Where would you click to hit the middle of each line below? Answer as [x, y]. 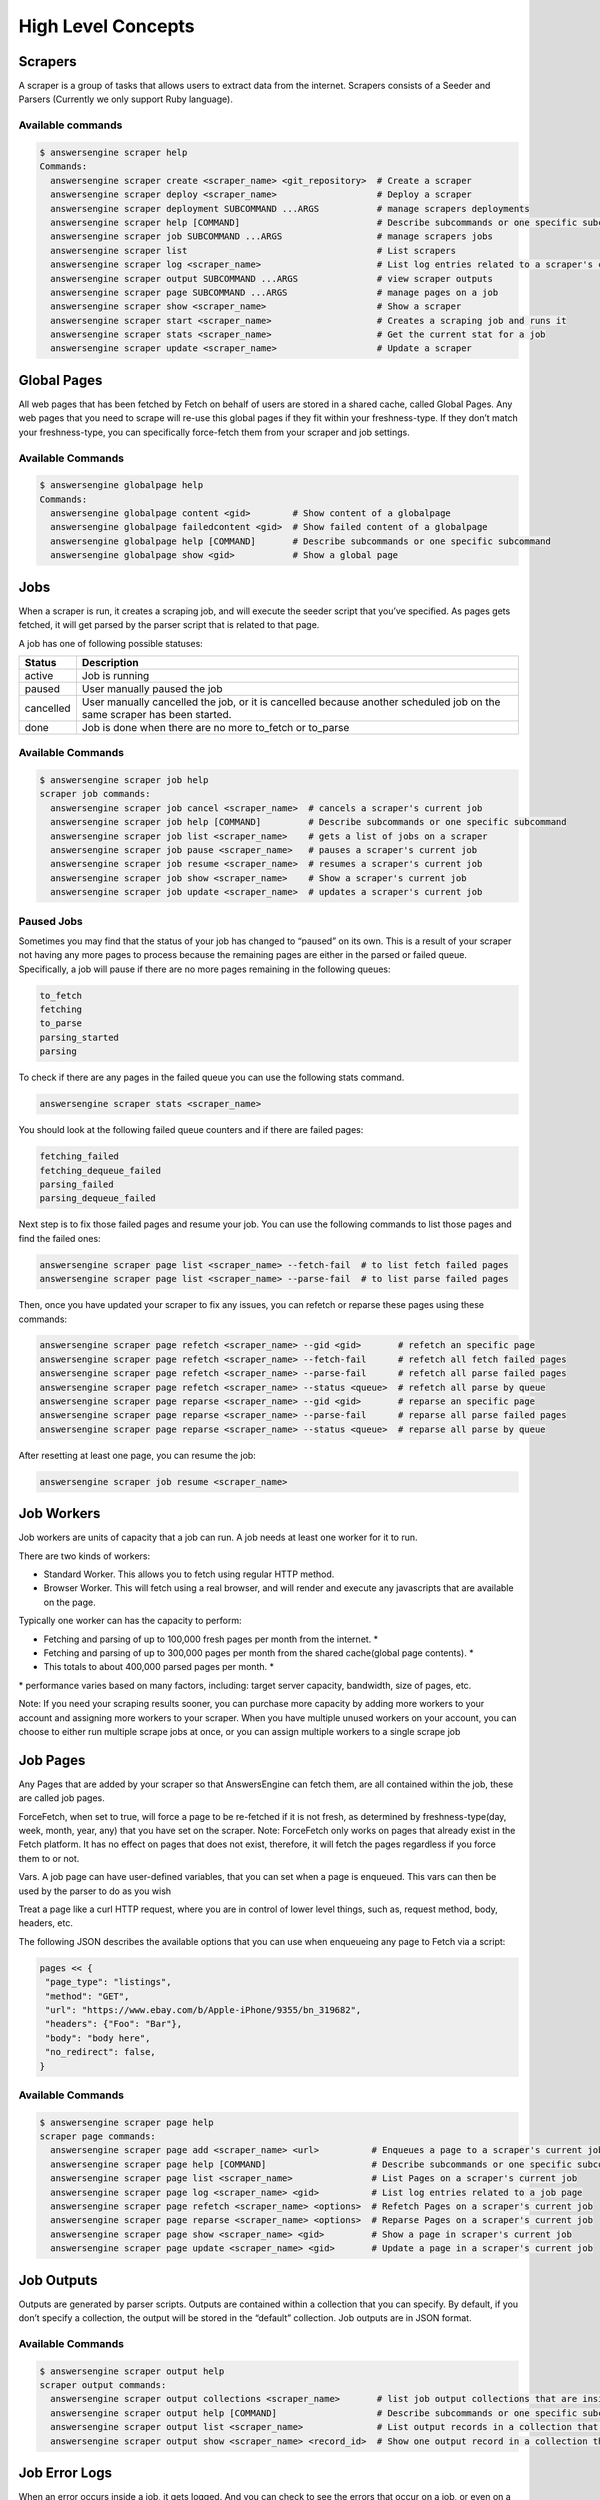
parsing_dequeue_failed [98, 1198]
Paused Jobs [51, 921]
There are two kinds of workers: [84, 1556]
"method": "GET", [87, 1996]
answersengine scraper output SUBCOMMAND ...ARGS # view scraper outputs [272, 278]
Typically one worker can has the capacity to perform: [130, 1621]
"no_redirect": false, [101, 2052]
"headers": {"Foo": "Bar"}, [114, 2024]
